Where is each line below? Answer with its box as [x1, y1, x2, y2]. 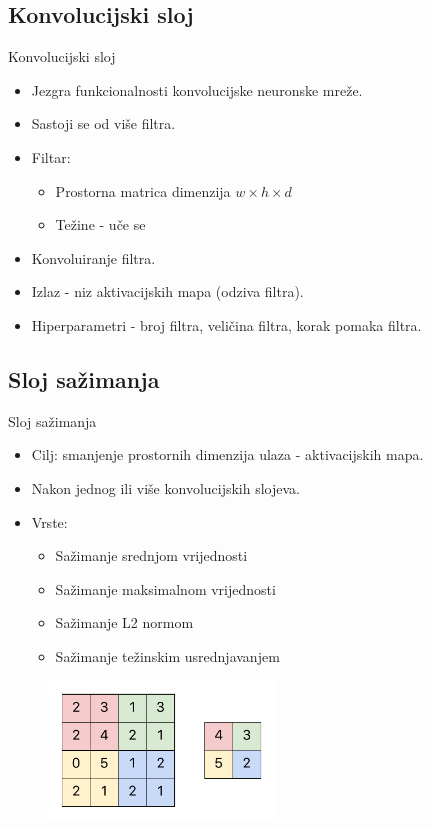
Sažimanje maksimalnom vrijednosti [55, 578, 276, 599]
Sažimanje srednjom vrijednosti [55, 545, 248, 566]
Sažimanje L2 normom [55, 612, 194, 633]
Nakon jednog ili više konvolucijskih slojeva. [31, 477, 300, 498]
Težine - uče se [55, 214, 146, 235]
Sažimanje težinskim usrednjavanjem [55, 645, 280, 666]
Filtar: [31, 146, 71, 167]
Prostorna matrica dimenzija [55, 180, 231, 201]
